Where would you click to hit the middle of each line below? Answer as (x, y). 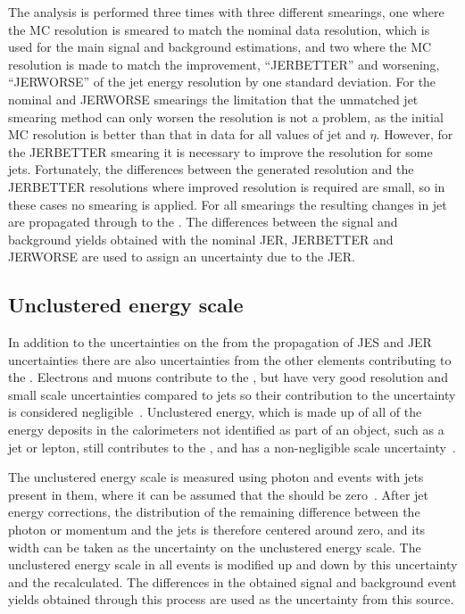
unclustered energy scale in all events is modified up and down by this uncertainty (233, 564)
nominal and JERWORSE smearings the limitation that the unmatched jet (213, 99)
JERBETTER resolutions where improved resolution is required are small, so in (227, 186)
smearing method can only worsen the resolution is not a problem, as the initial (226, 116)
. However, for (415, 134)
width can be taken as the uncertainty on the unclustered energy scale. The (215, 547)
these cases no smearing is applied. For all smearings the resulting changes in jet (228, 204)
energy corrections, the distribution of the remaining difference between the (214, 512)
